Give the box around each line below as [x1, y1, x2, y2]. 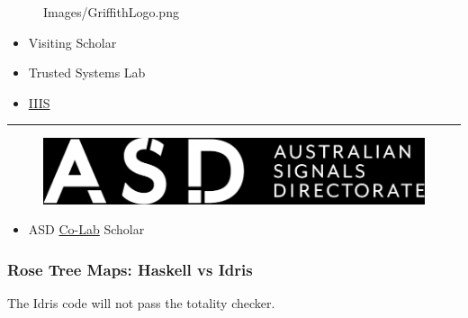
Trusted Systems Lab [28, 63, 146, 82]
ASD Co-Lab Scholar [28, 220, 145, 239]
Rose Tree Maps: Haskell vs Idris [7, 258, 253, 280]
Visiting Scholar [28, 32, 117, 51]
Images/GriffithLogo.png [43, 3, 179, 21]
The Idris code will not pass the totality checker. [7, 294, 275, 313]
